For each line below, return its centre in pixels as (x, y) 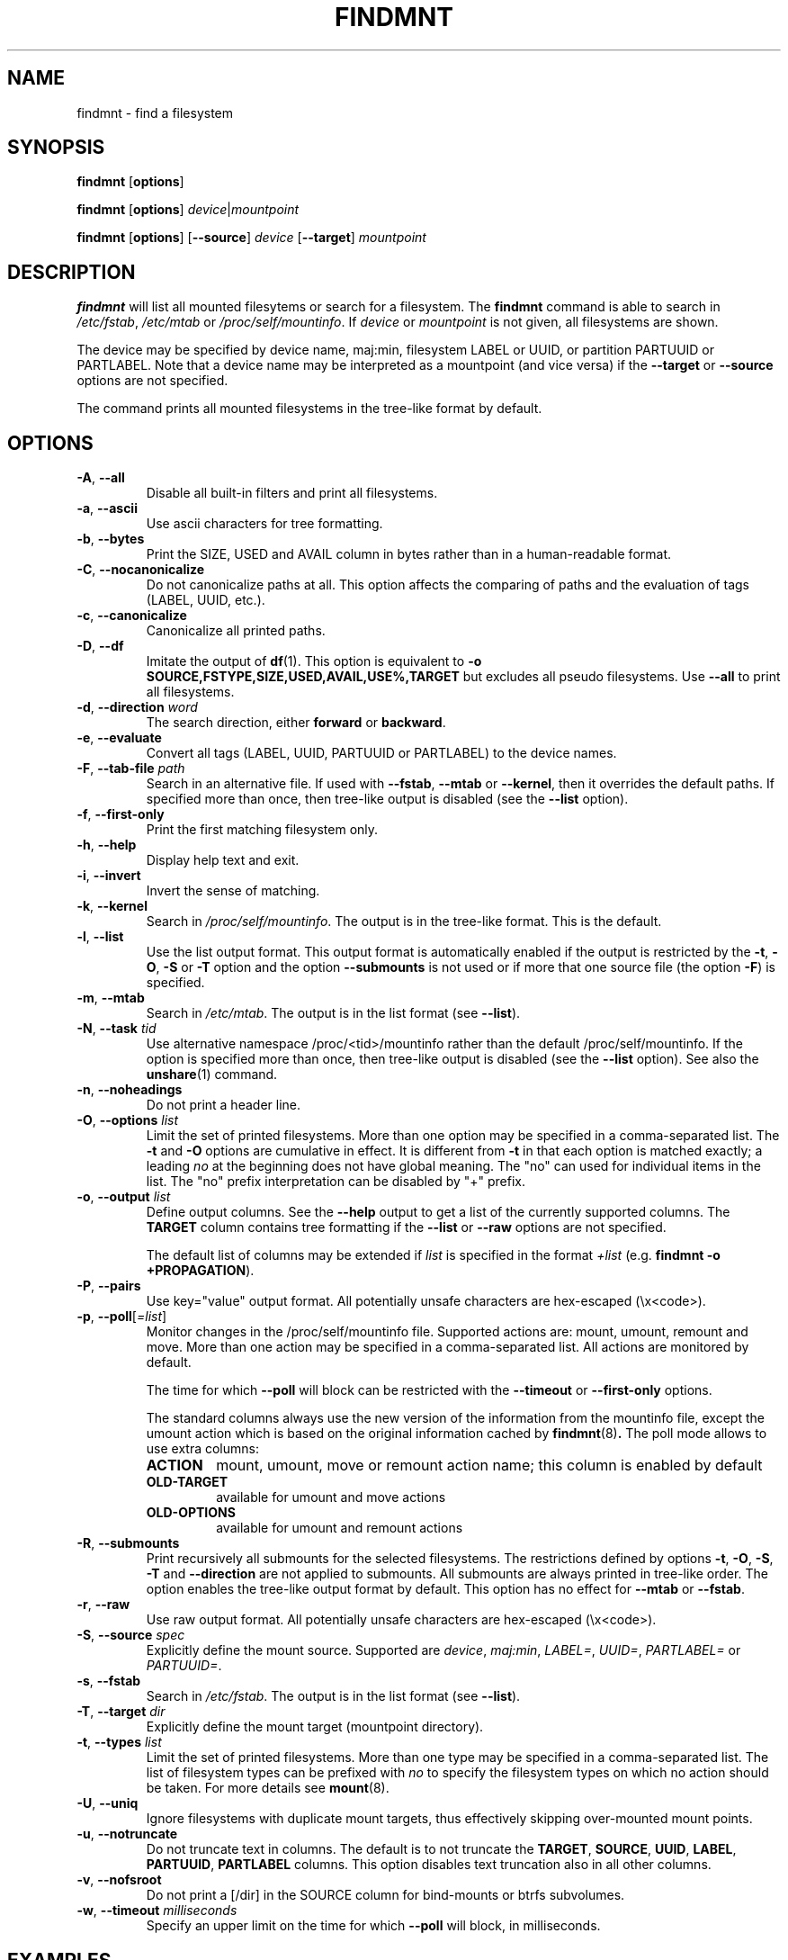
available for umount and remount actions (340, 1528)
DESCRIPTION (72, 272)
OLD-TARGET (187, 1482)
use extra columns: (202, 1449)
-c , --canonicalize (132, 616)
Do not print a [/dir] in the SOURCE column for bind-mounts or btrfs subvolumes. (385, 1895)
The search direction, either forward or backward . (296, 723)
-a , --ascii (107, 508)
